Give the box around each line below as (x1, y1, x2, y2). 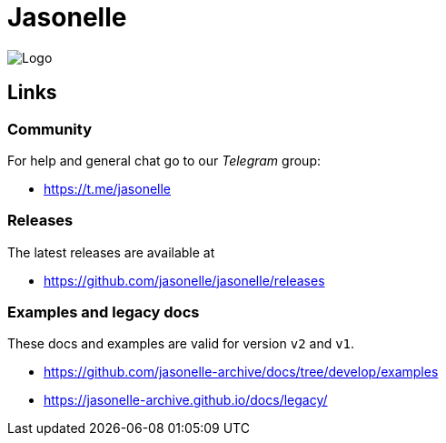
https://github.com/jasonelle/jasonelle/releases (44, 272, 325, 288)
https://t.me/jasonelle (44, 180, 172, 196)
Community (7, 119, 92, 138)
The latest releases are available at (7, 244, 215, 260)
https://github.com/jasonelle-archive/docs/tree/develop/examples (44, 364, 439, 380)
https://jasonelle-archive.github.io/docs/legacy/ (44, 392, 328, 408)
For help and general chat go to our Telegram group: (7, 152, 321, 168)
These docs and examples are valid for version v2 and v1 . (7, 336, 355, 352)
